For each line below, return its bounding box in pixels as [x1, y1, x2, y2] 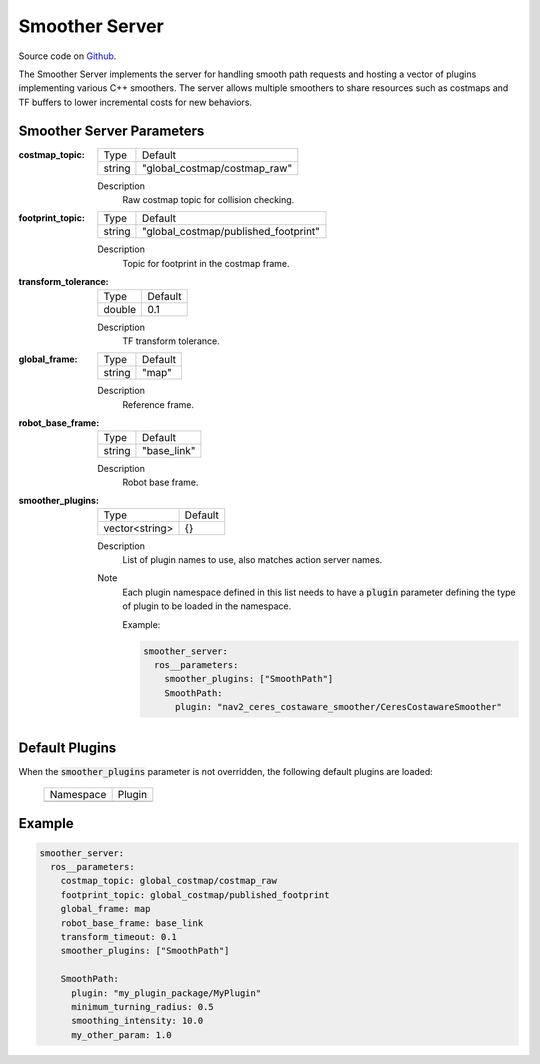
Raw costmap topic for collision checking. [122, 194, 295, 206]
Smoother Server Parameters [18, 122, 205, 139]
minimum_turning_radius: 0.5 [71, 1001, 214, 1012]
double [103, 302, 137, 316]
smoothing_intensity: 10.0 [71, 1015, 204, 1027]
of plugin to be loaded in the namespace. [122, 600, 292, 612]
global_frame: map [60, 903, 151, 915]
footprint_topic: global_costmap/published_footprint [60, 889, 330, 900]
